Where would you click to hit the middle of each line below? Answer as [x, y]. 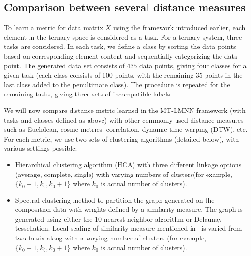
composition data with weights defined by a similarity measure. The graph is [129, 209]
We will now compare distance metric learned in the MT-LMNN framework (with [125, 110]
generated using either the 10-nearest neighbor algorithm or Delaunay [119, 218]
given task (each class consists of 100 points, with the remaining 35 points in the [123, 75]
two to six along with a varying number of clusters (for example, [111, 238]
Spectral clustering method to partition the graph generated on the [115, 200]
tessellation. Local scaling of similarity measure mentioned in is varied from [129, 228]
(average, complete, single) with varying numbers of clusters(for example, [124, 174]
